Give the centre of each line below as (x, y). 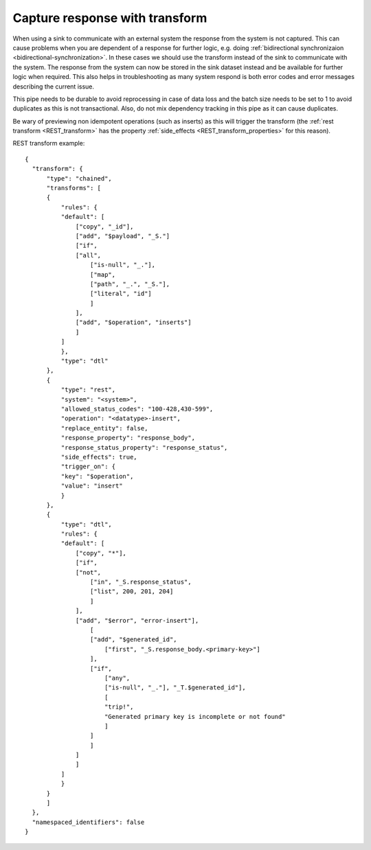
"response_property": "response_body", (128, 438)
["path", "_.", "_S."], (130, 284)
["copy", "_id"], (105, 226)
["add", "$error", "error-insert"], (137, 620)
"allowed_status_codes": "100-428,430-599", (137, 409)
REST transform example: (49, 143)
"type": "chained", (79, 178)
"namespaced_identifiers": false (88, 822)
